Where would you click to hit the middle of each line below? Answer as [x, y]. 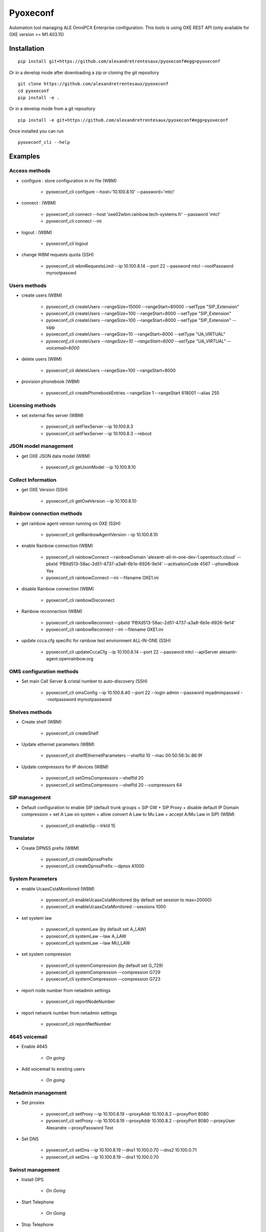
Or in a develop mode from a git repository [52, 109]
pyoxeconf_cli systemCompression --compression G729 [103, 972]
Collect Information [33, 479]
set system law [37, 918]
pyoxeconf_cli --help [44, 142]
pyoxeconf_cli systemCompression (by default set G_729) [105, 965]
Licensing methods [33, 406]
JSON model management [41, 446]
